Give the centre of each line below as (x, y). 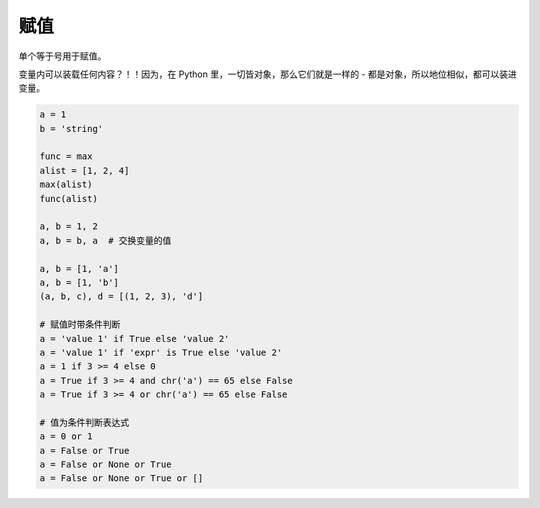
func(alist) (69, 198)
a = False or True (84, 450)
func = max (66, 156)
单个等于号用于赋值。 (62, 56)
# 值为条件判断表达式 (84, 422)
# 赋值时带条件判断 (80, 324)
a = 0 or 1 (66, 436)
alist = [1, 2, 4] (84, 170)
